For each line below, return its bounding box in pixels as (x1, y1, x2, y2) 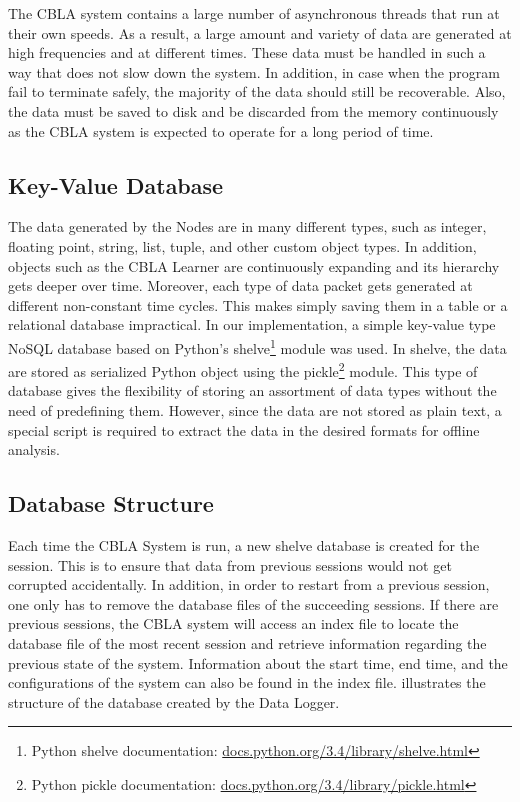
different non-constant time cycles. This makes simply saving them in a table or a (8, 294, 508, 315)
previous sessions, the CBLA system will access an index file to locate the (8, 613, 459, 634)
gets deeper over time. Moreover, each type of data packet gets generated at (8, 275, 473, 296)
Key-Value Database (8, 169, 224, 200)
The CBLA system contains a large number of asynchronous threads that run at (8, 3, 500, 23)
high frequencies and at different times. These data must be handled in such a (8, 42, 486, 63)
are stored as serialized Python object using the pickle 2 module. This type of (8, 358, 478, 381)
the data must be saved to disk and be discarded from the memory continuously (8, 100, 499, 121)
